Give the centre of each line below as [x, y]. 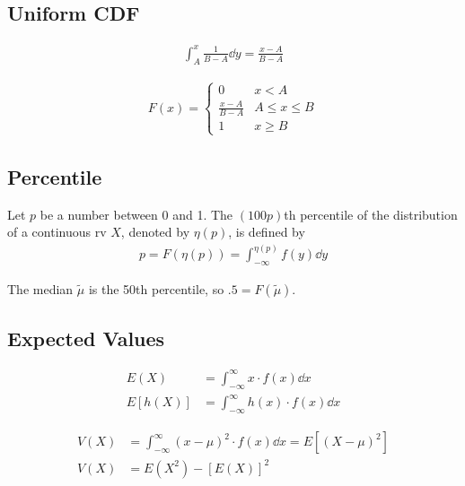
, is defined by [267, 232]
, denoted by [155, 232]
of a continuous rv [57, 232]
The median [40, 289]
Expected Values [86, 338]
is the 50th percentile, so [156, 289]
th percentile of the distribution [371, 214]
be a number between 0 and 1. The [136, 214]
